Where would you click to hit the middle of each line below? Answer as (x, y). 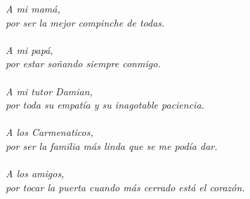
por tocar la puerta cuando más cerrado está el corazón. (125, 187)
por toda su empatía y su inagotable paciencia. (105, 105)
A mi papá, (29, 49)
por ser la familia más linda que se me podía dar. (112, 145)
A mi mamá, (33, 8)
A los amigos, (35, 173)
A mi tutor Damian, (49, 91)
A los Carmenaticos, (50, 132)
